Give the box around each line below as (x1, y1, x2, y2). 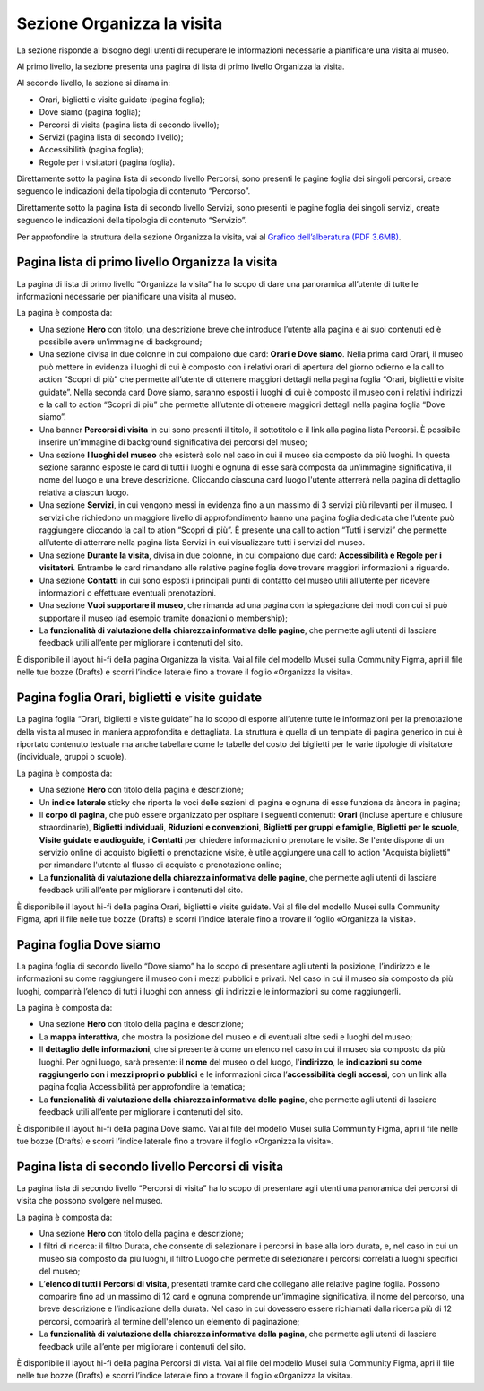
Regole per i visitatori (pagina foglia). (39, 157, 176, 168)
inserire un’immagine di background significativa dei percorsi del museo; (39, 437, 308, 448)
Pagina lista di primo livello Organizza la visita (16, 255, 278, 270)
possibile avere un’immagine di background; (39, 336, 203, 347)
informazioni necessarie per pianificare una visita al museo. (16, 291, 237, 301)
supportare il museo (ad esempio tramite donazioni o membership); (39, 613, 289, 623)
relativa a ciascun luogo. (39, 487, 130, 498)
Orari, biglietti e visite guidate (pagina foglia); (39, 94, 205, 105)
